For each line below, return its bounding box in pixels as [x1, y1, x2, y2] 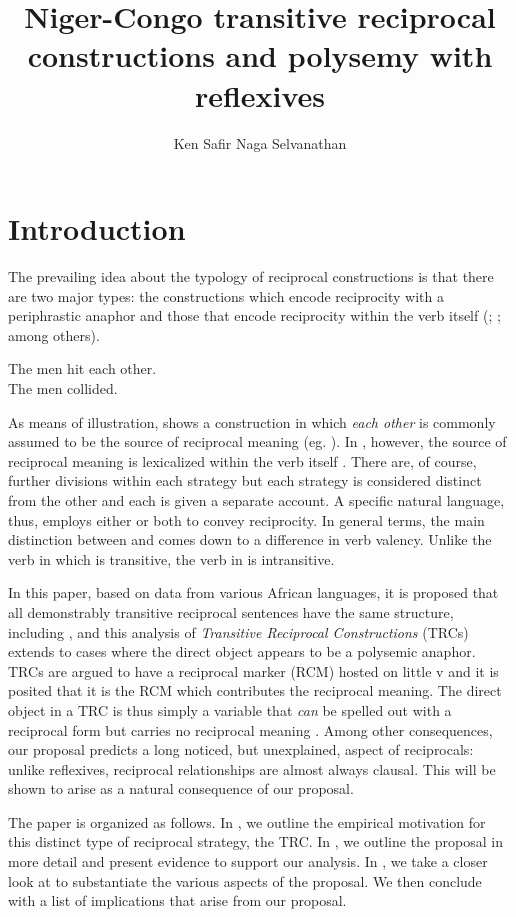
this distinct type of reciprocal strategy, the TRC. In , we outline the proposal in [8, 831, 503, 852]
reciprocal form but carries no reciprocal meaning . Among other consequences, [8, 719, 493, 740]
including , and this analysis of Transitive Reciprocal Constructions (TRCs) [8, 621, 469, 642]
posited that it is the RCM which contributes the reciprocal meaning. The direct [8, 680, 502, 701]
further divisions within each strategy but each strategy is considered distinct [8, 470, 482, 491]
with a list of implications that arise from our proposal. [8, 890, 347, 911]
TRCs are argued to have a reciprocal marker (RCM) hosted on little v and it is [8, 660, 499, 681]
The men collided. [8, 378, 118, 398]
